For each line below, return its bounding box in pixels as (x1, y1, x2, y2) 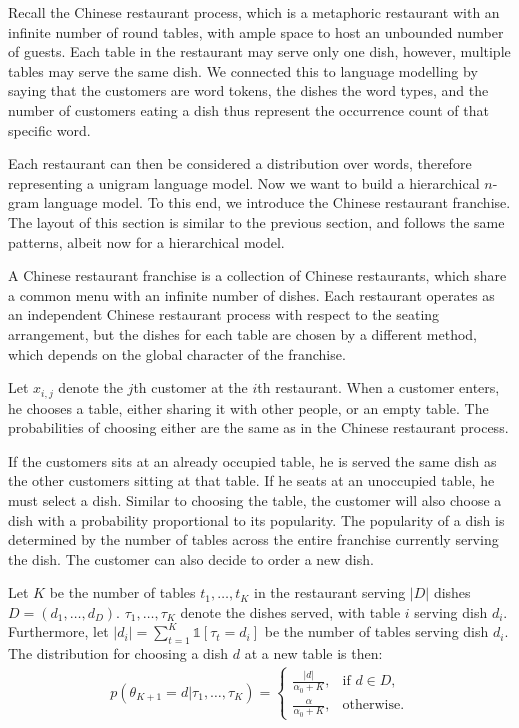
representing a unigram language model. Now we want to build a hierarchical (8, 172, 480, 193)
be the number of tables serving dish (264, 621, 489, 642)
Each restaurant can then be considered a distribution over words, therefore (8, 153, 472, 174)
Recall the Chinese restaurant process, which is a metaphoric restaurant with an (8, 2, 500, 22)
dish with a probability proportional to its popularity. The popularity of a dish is (8, 509, 505, 530)
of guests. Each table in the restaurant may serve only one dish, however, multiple (8, 41, 511, 62)
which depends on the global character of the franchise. (8, 343, 346, 364)
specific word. (8, 119, 91, 140)
